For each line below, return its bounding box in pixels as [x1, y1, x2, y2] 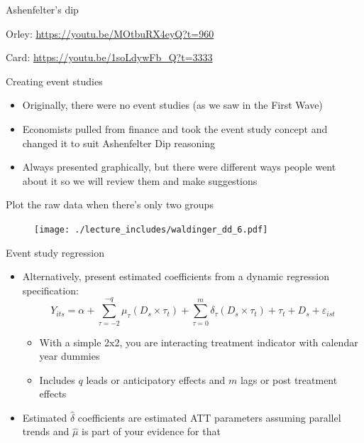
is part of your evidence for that [82, 424, 221, 439]
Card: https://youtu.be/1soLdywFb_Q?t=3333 [6, 50, 213, 65]
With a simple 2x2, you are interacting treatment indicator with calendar [39, 334, 358, 349]
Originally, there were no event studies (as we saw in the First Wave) [22, 97, 323, 112]
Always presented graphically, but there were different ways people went [22, 159, 336, 174]
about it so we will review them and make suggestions [22, 173, 258, 188]
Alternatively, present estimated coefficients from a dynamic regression [22, 269, 330, 284]
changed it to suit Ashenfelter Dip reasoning [22, 135, 215, 150]
